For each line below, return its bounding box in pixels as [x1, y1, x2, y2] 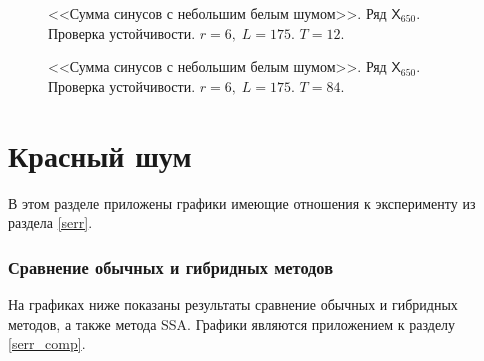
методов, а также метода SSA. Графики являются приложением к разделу [8, 313, 456, 334]
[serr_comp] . [8, 333, 86, 354]
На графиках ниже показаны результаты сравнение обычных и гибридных [8, 293, 458, 314]
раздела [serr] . [8, 212, 93, 233]
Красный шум [8, 134, 192, 175]
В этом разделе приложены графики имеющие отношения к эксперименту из [8, 192, 476, 213]
